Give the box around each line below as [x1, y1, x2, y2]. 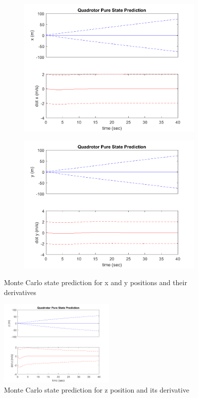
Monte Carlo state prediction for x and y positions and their [4, 277, 187, 287]
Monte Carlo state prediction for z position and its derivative [4, 384, 190, 395]
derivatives [4, 287, 37, 297]
